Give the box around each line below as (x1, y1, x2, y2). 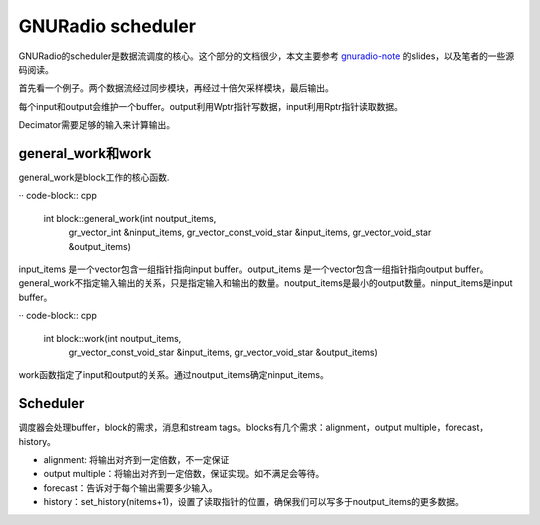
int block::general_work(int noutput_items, (43, 212, 217, 224)
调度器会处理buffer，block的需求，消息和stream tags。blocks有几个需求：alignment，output (18, 421, 402, 434)
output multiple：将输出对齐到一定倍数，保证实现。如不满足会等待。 (43, 468, 325, 480)
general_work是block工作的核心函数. (18, 171, 170, 184)
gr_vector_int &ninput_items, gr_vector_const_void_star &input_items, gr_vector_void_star (68, 226, 432, 239)
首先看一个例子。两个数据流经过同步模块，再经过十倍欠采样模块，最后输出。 (18, 82, 334, 94)
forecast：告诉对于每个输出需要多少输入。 (43, 481, 219, 494)
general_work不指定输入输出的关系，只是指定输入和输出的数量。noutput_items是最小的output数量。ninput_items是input (18, 277, 513, 289)
